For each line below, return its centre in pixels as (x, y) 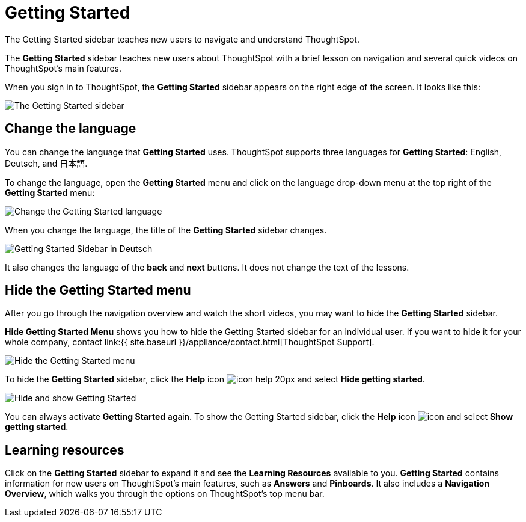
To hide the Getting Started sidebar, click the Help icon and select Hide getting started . (215, 379)
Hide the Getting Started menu (98, 290)
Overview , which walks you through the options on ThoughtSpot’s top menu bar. (165, 494)
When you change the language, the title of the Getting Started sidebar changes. (166, 230)
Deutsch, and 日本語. (46, 163)
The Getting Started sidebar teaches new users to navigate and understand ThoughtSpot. (182, 39)
